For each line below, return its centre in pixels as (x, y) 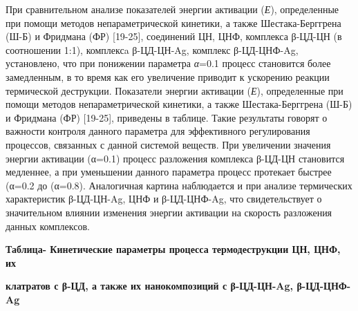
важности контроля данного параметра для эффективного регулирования (158, 131)
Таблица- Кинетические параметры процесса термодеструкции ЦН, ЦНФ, (173, 249)
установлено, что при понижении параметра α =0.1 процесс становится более (168, 63)
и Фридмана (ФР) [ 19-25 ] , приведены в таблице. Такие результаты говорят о (167, 117)
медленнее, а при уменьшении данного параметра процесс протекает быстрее (169, 172)
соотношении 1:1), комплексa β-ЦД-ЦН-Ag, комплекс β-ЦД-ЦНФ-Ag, (152, 49)
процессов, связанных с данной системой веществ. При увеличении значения (168, 144)
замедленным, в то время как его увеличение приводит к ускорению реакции (168, 76)
